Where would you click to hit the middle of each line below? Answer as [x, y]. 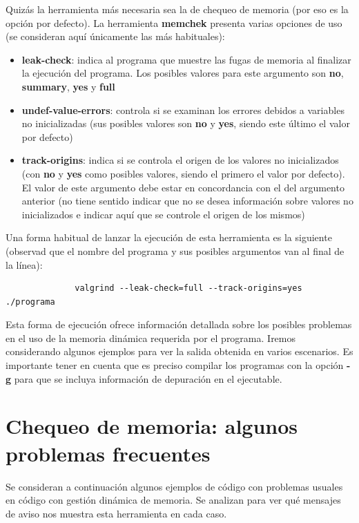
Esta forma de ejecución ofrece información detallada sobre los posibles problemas [179, 324]
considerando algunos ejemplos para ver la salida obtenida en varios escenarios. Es [179, 351]
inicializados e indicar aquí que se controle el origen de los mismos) [163, 214]
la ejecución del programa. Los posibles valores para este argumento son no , [183, 73]
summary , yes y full [68, 86]
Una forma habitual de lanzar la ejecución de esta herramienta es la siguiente [169, 237]
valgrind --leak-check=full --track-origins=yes [188, 288]
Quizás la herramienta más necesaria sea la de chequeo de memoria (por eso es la [177, 9]
